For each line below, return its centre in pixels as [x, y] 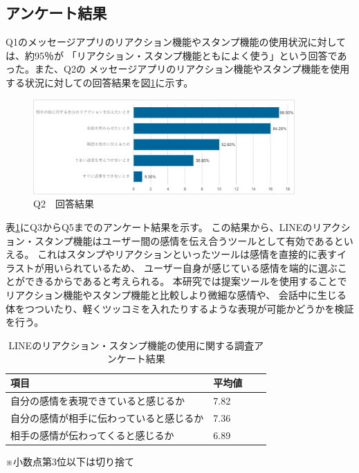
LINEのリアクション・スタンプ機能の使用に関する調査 [131, 345]
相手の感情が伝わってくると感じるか [92, 435]
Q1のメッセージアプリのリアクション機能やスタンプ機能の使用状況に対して [176, 42]
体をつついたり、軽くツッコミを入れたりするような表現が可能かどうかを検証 [180, 308]
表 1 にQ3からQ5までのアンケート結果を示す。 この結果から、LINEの [159, 227]
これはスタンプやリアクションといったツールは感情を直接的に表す [187, 254]
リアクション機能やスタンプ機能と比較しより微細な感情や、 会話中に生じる [176, 295]
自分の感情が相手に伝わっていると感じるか [107, 417]
